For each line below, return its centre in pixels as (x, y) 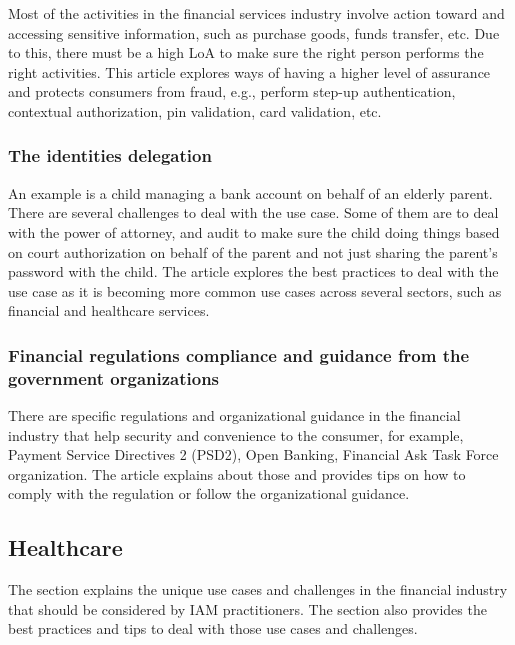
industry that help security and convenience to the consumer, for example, (236, 434)
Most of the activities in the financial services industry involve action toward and (256, 13)
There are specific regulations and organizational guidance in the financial (234, 415)
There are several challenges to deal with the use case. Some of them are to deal (253, 212)
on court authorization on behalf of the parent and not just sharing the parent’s (253, 251)
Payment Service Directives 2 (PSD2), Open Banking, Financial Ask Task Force (253, 454)
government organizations (114, 377)
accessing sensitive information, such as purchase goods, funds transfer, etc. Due (254, 32)
